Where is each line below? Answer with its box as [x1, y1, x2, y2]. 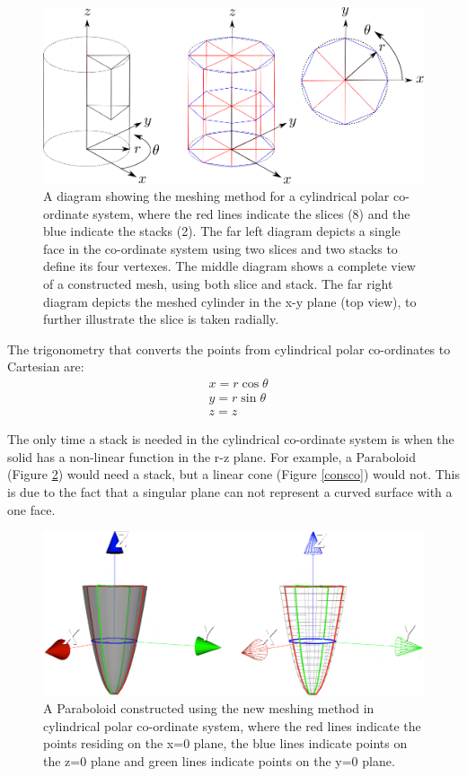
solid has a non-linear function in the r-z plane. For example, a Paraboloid [7, 447, 416, 466]
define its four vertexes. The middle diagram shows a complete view [43, 257, 416, 275]
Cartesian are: [7, 357, 84, 376]
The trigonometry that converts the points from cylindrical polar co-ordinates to [7, 339, 451, 358]
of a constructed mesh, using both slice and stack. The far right [43, 275, 393, 293]
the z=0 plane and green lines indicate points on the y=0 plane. [43, 751, 395, 770]
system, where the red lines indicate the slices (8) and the [93, 204, 410, 222]
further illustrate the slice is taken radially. [43, 310, 279, 328]
